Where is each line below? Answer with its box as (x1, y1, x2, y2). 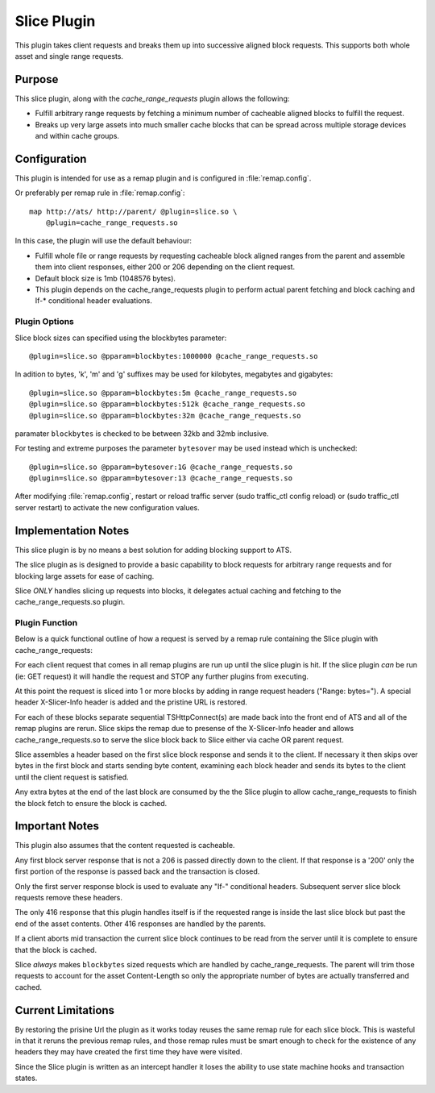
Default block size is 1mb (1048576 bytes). (35, 273, 176, 283)
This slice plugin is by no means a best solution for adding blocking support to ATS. (14, 545, 292, 555)
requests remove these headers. (14, 893, 123, 903)
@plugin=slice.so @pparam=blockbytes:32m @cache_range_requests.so (29, 411, 301, 420)
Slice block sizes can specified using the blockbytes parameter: (14, 333, 227, 343)
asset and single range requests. (14, 51, 124, 60)
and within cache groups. (35, 131, 120, 141)
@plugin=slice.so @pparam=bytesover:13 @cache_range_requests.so (29, 474, 293, 483)
